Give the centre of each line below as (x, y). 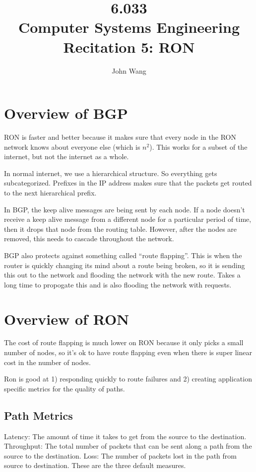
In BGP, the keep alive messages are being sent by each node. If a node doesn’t (125, 209)
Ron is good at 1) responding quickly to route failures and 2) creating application (128, 379)
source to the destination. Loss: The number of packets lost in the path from (120, 455)
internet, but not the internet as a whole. (66, 156)
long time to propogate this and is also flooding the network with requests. (118, 284)
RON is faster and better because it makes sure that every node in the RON (120, 137)
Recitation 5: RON (129, 47)
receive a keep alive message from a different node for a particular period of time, (128, 219)
